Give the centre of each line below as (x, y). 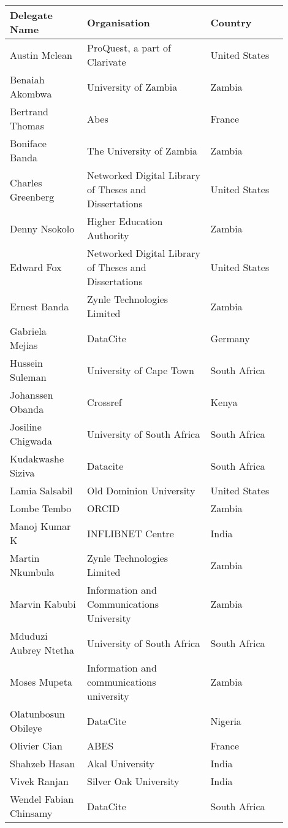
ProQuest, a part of (129, 48)
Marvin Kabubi (43, 604)
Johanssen (32, 395)
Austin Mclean (41, 55)
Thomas (27, 125)
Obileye (26, 728)
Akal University (120, 763)
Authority (108, 235)
